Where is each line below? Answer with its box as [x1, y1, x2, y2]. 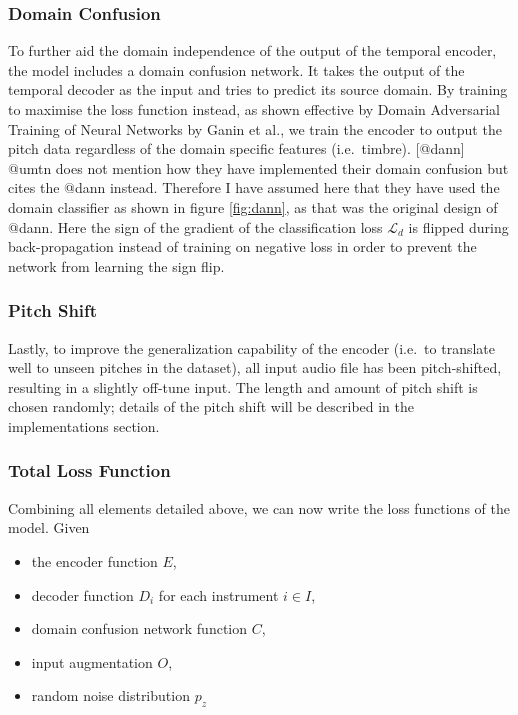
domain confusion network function [31, 618, 248, 639]
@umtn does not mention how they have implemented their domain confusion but [8, 157, 509, 178]
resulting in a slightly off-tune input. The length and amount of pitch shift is [8, 376, 478, 397]
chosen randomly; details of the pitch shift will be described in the [8, 396, 415, 417]
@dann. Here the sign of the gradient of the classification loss [8, 216, 383, 237]
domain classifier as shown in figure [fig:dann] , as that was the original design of [8, 196, 498, 217]
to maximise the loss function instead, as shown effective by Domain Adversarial [8, 99, 500, 119]
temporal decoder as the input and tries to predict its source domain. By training [8, 79, 508, 100]
